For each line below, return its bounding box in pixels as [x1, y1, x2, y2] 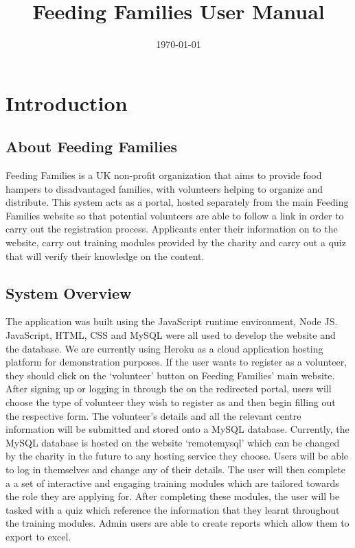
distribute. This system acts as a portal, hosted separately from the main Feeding [5, 195, 349, 209]
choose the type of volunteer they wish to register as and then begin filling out [5, 395, 336, 409]
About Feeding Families [5, 136, 177, 157]
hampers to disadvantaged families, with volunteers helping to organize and [5, 181, 323, 195]
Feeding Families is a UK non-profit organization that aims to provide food [5, 168, 322, 182]
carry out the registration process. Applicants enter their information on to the [5, 222, 338, 236]
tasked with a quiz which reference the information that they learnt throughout [5, 502, 340, 516]
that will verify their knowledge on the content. [5, 248, 205, 263]
